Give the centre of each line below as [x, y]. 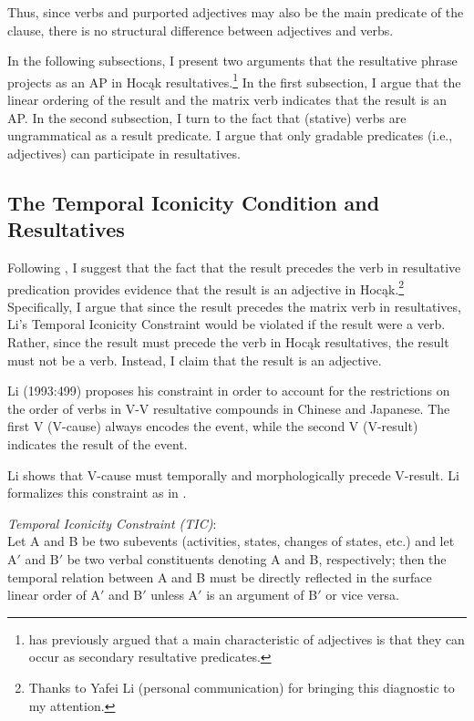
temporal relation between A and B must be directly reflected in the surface [220, 577]
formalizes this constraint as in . [97, 493]
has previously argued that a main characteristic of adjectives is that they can [247, 639]
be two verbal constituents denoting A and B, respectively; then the [257, 558]
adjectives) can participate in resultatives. [124, 153]
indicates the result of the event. [98, 444]
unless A [175, 595]
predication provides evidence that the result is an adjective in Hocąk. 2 [206, 287]
